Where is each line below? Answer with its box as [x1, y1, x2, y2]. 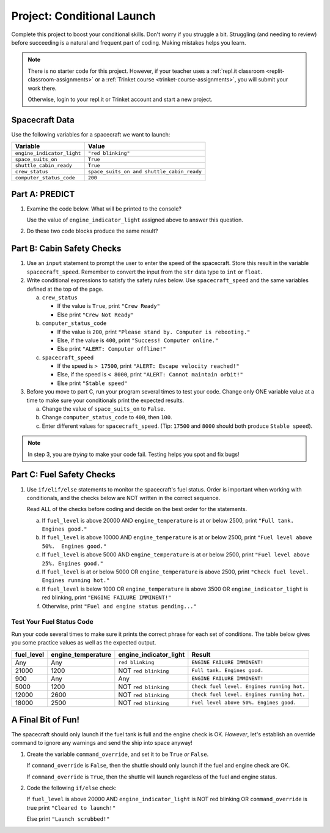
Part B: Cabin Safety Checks [11, 244, 122, 254]
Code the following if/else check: [26, 784, 117, 791]
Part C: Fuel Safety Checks [11, 469, 116, 480]
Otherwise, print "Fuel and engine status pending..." [42, 602, 197, 610]
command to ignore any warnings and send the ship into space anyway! [11, 739, 193, 747]
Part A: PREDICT [11, 189, 75, 199]
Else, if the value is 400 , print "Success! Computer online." [57, 337, 219, 344]
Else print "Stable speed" [57, 379, 128, 387]
